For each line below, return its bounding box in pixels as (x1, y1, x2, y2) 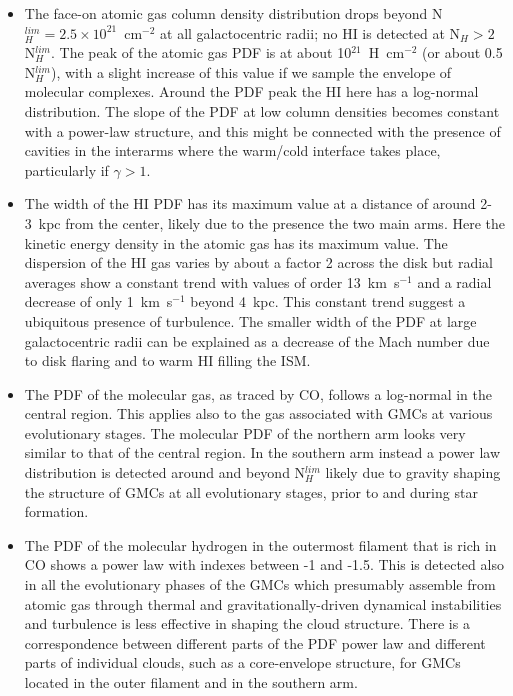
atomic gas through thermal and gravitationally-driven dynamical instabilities (24, 593, 502, 614)
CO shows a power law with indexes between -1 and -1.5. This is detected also (24, 554, 504, 575)
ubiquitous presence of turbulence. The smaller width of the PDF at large (24, 310, 477, 331)
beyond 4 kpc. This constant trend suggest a (190, 291, 466, 312)
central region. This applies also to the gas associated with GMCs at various (24, 403, 493, 424)
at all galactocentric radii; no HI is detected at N (160, 22, 461, 43)
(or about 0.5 (422, 42, 503, 63)
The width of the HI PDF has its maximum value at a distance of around (24, 193, 476, 214)
